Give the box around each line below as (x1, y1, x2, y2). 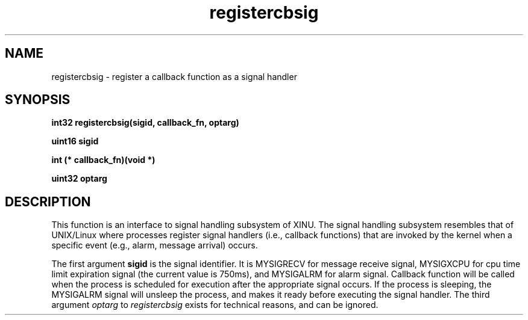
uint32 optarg (51, 173, 107, 184)
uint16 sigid (51, 136, 99, 147)
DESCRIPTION (5, 194, 91, 209)
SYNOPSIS (5, 92, 71, 108)
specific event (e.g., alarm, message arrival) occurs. (51, 240, 258, 251)
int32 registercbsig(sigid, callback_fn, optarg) (51, 117, 239, 128)
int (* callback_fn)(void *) (51, 155, 156, 165)
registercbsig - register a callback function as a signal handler (51, 71, 297, 82)
